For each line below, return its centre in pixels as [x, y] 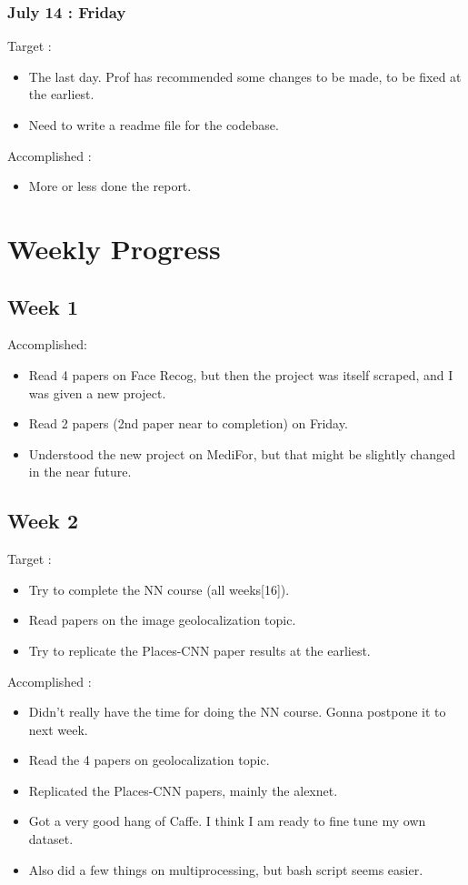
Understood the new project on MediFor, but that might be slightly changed [242, 453]
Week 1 [43, 306]
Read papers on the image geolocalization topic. [162, 620]
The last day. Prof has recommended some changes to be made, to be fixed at [245, 76]
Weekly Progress [114, 248]
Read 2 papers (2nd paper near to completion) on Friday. [188, 423]
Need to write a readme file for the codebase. [154, 125]
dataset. [51, 839]
